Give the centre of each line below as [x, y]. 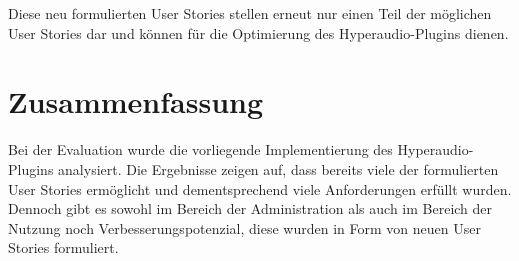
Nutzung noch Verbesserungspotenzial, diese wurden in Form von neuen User [244, 227]
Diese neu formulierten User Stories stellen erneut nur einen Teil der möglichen [250, 13]
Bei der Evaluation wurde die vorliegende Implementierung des [200, 149]
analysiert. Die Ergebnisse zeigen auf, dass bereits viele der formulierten [278, 168]
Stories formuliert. [63, 247]
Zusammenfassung [136, 101]
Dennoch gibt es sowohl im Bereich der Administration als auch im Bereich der [250, 208]
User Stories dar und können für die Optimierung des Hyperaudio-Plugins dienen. [258, 32]
